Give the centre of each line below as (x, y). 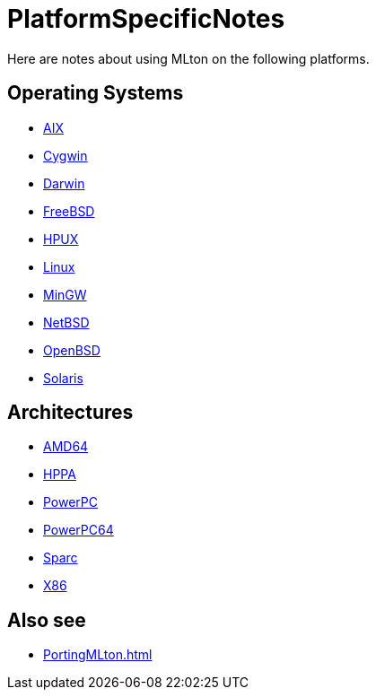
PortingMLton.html (98, 655)
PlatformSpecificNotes (146, 19)
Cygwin (66, 155)
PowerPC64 (79, 530)
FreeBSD (69, 211)
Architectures (70, 413)
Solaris (63, 378)
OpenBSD (72, 350)
